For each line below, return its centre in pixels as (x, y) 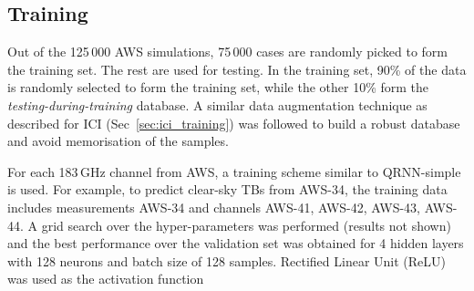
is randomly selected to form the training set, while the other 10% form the (218, 87)
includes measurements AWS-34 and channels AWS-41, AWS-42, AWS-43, (214, 207)
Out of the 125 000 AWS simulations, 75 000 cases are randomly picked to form (228, 52)
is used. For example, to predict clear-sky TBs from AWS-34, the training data (227, 189)
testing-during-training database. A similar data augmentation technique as (217, 104)
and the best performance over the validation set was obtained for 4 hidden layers (236, 243)
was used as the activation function (106, 279)
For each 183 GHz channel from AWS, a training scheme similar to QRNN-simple (234, 171)
